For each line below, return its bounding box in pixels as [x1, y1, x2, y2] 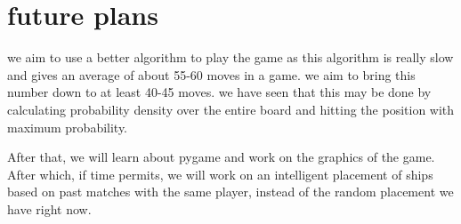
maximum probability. [7, 117, 128, 136]
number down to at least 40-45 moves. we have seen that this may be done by [7, 83, 432, 101]
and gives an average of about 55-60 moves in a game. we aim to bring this [7, 65, 416, 84]
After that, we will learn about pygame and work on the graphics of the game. [7, 148, 435, 166]
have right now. [7, 199, 92, 218]
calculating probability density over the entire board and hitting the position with [7, 100, 455, 118]
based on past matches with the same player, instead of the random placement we [7, 182, 454, 201]
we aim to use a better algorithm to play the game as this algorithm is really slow [7, 48, 454, 67]
